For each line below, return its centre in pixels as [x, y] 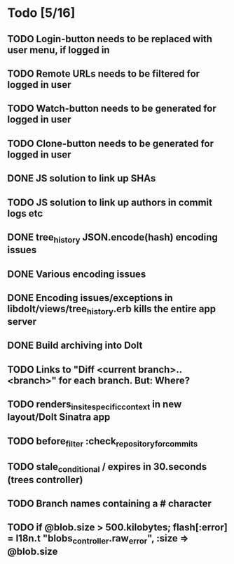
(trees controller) [45, 480]
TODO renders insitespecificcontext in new [95, 405]
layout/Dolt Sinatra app [59, 417]
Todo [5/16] [41, 13]
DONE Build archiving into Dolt [75, 346]
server [22, 322]
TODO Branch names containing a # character [110, 503]
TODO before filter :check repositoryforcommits [103, 442]
